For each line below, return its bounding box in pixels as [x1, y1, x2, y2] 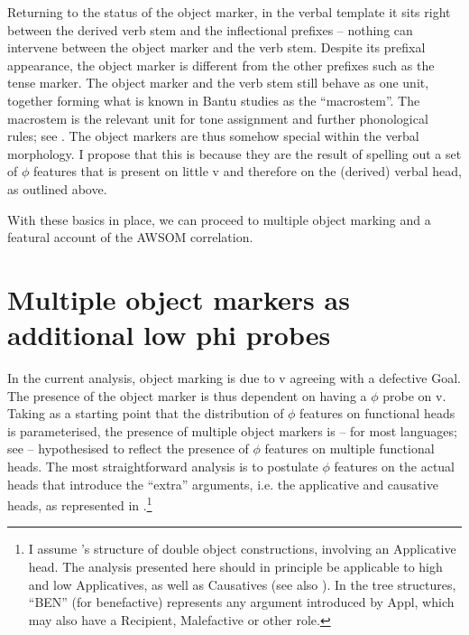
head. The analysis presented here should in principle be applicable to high [28, 557, 443, 576]
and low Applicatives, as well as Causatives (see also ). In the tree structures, [28, 574, 456, 593]
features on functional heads [299, 404, 455, 423]
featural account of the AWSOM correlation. [7, 228, 253, 247]
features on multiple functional [264, 439, 435, 458]
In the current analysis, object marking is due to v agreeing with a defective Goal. [7, 369, 461, 388]
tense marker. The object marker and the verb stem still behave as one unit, [7, 73, 429, 92]
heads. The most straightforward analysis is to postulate [7, 457, 318, 475]
